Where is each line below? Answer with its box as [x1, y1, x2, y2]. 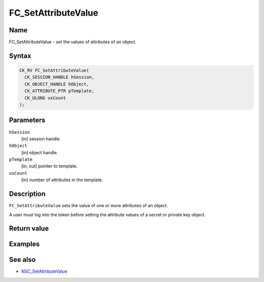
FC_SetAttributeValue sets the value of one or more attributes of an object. [9, 203, 168, 209]
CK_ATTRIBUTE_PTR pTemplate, [24, 88, 95, 94]
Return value [9, 224, 49, 233]
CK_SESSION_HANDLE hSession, [24, 74, 95, 80]
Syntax [9, 51, 31, 60]
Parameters [9, 116, 45, 124]
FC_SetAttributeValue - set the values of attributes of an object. [9, 39, 136, 45]
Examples [9, 240, 40, 248]
